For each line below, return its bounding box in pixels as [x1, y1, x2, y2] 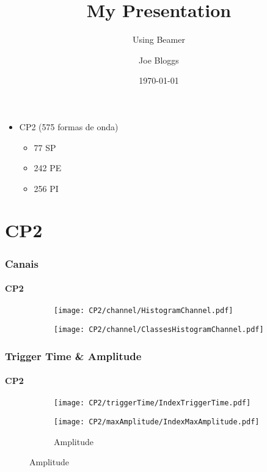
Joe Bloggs [139, 53, 179, 66]
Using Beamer [133, 33, 185, 46]
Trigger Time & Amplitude [5, 348, 142, 363]
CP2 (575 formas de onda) [19, 120, 119, 133]
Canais [5, 256, 38, 271]
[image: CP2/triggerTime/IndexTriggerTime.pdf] [54, 399, 251, 408]
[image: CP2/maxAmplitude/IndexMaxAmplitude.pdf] [54, 417, 260, 426]
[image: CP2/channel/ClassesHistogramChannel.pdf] [54, 325, 264, 334]
